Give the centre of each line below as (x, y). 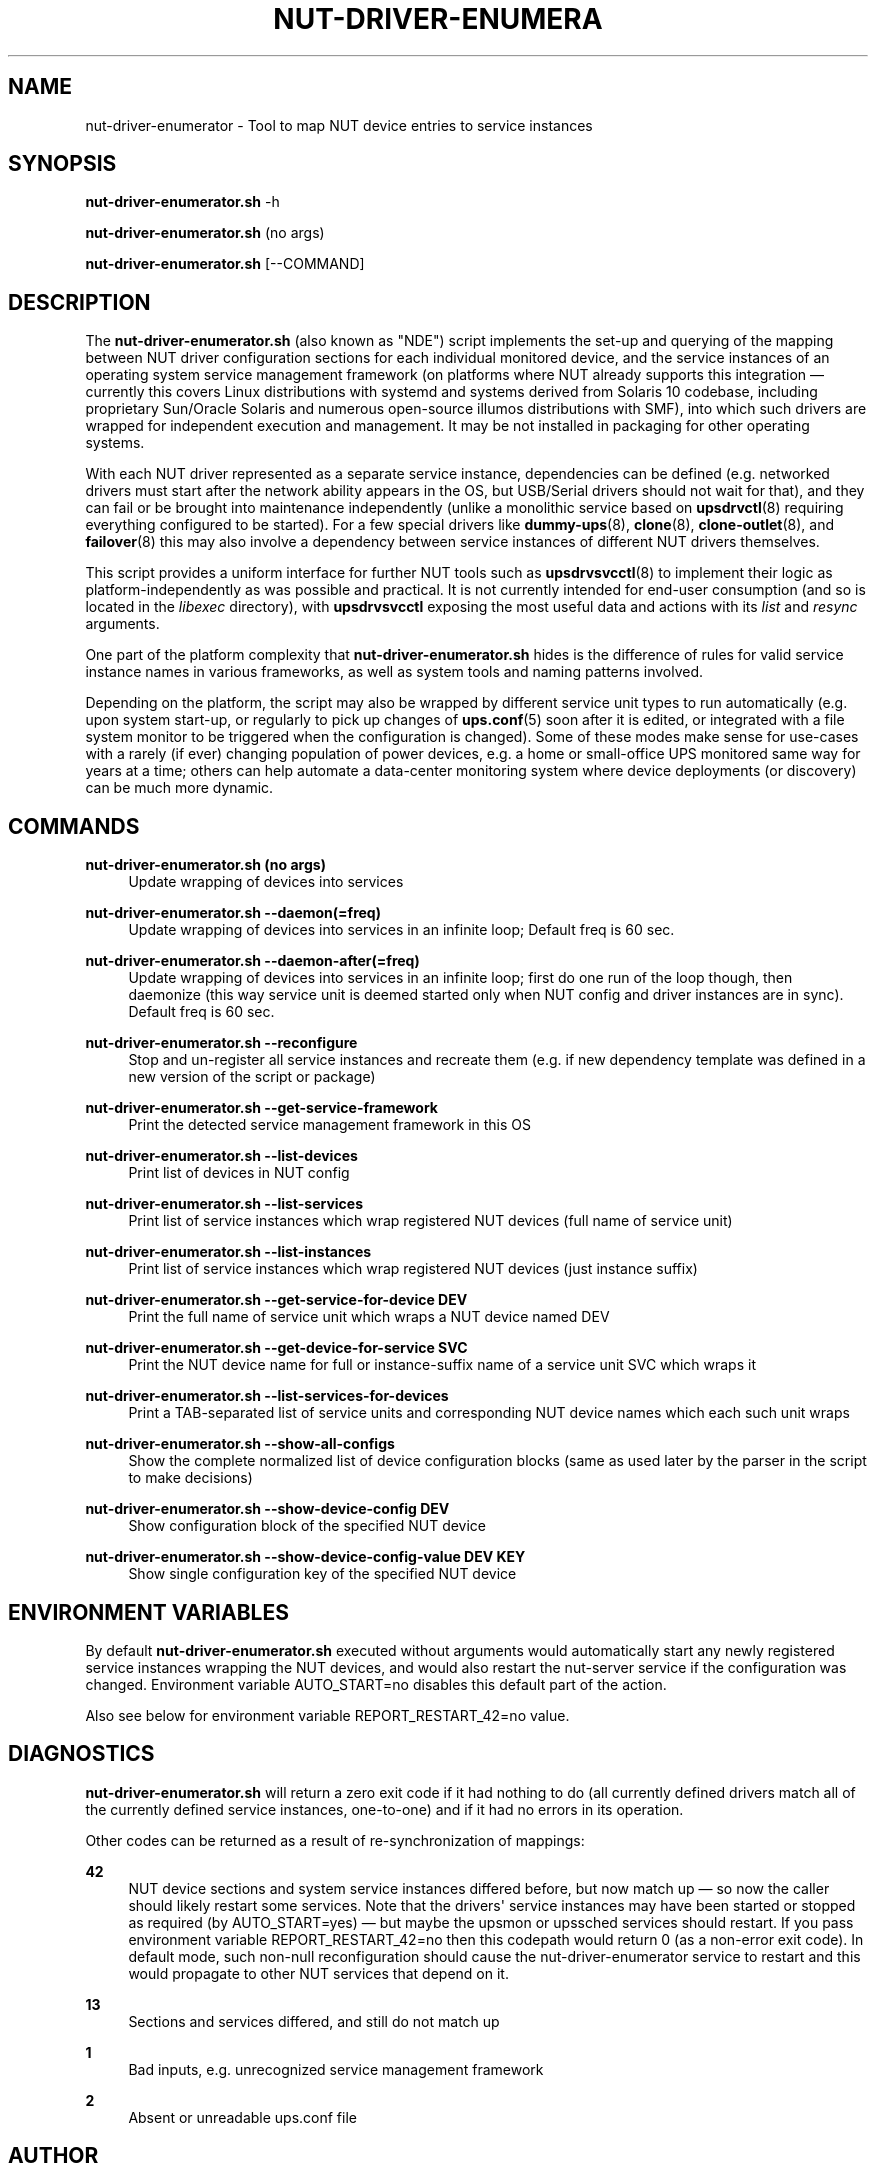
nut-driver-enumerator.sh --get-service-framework (261, 1108)
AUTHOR (53, 2156)
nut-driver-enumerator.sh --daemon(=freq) (233, 913)
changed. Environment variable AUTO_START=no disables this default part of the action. (376, 1684)
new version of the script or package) (252, 1077)
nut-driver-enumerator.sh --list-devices (221, 1156)
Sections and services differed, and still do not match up (314, 2021)
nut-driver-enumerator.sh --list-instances (228, 1252)
